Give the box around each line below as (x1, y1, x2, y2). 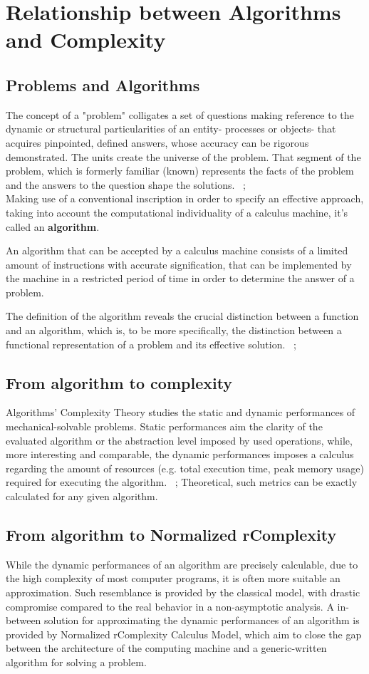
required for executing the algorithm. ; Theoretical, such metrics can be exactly (6, 475, 358, 489)
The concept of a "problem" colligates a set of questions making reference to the (6, 107, 354, 122)
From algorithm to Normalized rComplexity (6, 524, 337, 546)
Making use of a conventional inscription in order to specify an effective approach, (6, 191, 364, 206)
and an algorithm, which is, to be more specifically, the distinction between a (6, 323, 342, 338)
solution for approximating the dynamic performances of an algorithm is (44, 613, 360, 628)
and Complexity (6, 25, 166, 54)
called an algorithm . (6, 219, 100, 234)
